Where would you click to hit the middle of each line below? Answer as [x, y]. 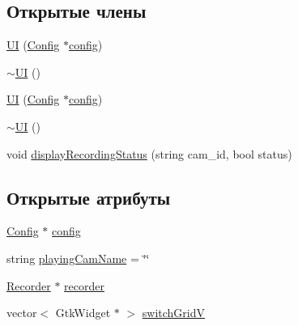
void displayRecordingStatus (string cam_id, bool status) [149, 153]
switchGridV [173, 313]
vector [22, 313]
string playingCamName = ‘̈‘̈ [78, 258]
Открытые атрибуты [89, 197]
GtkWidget [83, 313]
